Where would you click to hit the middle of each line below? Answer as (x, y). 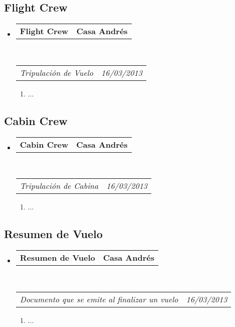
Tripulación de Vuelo (57, 72)
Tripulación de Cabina (59, 186)
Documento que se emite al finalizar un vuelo (99, 299)
